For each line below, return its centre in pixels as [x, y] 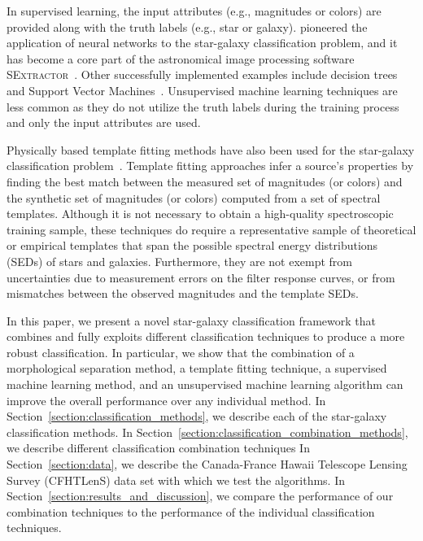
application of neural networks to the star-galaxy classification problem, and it [202, 43]
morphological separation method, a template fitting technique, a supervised [197, 368]
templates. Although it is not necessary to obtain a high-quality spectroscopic [200, 214]
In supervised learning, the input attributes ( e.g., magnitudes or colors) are [194, 11]
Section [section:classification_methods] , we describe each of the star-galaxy [197, 416]
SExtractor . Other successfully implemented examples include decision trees [202, 74]
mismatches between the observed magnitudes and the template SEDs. [183, 293]
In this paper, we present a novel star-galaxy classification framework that [192, 320]
